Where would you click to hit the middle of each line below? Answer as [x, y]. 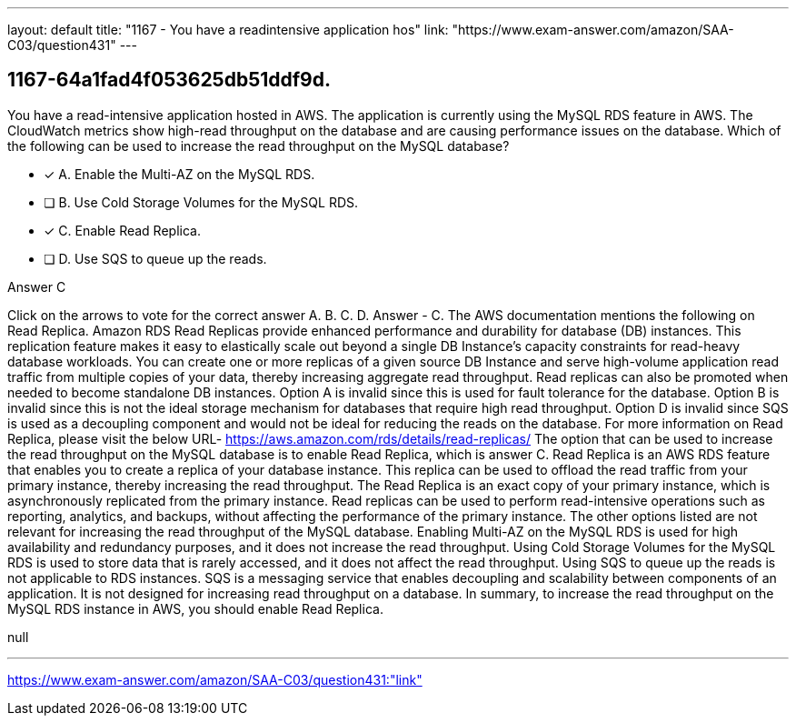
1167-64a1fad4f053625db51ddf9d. [169, 80]
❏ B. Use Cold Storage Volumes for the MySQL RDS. [201, 202]
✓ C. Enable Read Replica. [122, 230]
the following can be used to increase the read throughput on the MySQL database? [259, 146]
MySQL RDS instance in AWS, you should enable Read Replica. [195, 608]
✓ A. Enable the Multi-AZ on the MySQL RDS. [179, 174]
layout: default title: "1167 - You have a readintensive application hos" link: [228, 30]
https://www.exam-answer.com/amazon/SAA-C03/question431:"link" [215, 679]
